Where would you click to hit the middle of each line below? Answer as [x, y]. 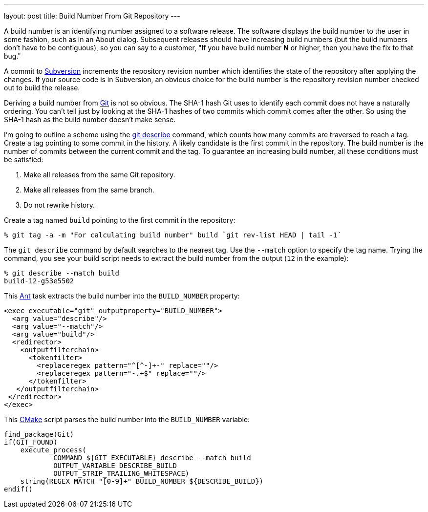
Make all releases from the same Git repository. [99, 175]
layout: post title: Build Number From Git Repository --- [92, 16]
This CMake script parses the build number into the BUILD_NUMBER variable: [127, 419]
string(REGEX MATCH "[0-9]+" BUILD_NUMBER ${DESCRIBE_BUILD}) [142, 481]
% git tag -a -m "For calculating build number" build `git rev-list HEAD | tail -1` [173, 235]
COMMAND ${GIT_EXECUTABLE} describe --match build [152, 458]
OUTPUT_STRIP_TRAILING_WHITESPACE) [121, 473]
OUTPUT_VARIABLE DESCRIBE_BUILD [115, 466]
